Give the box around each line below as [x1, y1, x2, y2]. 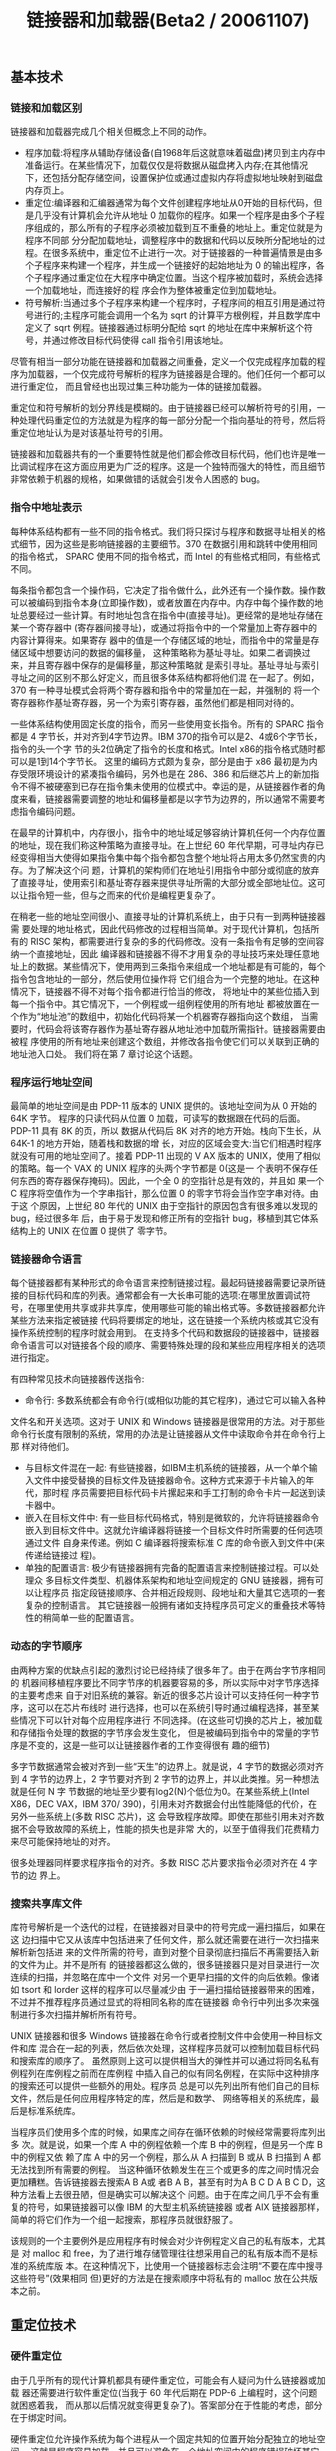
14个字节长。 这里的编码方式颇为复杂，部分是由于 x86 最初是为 [48, 755, 310, 767]
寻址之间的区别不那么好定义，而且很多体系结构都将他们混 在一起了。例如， [10, 671, 320, 683]
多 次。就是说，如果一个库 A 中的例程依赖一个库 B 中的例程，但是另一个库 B [10, 2138, 323, 2150]
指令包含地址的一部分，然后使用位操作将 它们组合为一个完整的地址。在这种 [10, 972, 320, 985]
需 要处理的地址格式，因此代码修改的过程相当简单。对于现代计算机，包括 [10, 922, 311, 935]
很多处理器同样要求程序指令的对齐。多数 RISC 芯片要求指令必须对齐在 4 [10, 1856, 307, 1868]
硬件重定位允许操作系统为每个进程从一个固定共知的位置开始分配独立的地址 [10, 2432, 317, 2445]
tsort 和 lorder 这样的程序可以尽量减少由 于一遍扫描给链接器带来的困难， [21, 1983, 320, 1995]
